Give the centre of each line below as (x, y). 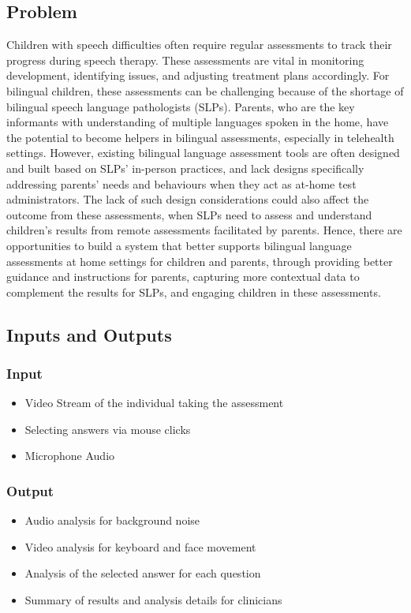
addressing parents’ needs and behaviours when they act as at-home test (181, 183)
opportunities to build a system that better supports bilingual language (179, 245)
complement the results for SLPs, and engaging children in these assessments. (194, 292)
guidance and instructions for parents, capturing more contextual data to (183, 277)
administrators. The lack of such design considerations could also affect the (188, 199)
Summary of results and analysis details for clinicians (153, 600)
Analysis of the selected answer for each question (143, 573)
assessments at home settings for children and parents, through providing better (200, 261)
